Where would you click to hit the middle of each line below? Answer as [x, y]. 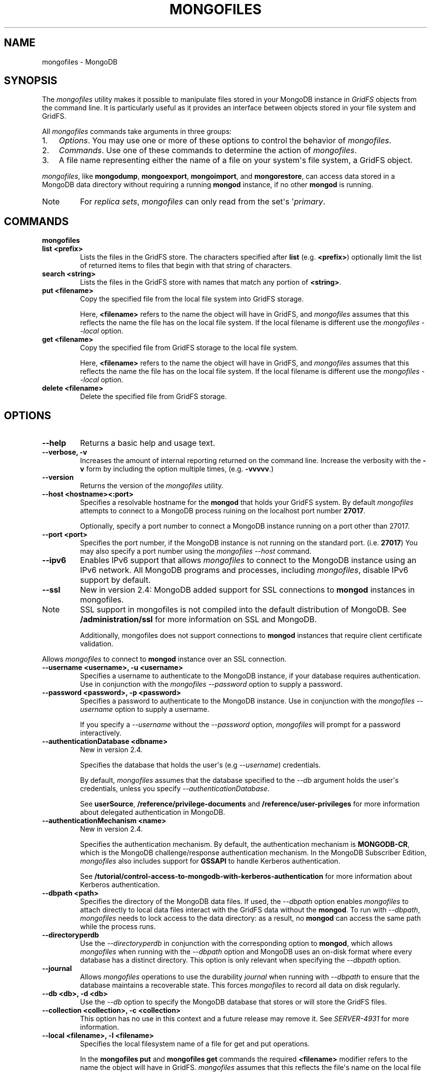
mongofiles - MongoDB [80, 62]
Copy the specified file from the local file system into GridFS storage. [192, 299]
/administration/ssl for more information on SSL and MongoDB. [198, 620]
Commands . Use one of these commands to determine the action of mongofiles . [208, 151]
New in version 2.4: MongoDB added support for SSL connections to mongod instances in [247, 590]
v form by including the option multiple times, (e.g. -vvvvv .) [177, 469]
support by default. [115, 580]
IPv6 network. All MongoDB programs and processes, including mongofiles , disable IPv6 [244, 570]
